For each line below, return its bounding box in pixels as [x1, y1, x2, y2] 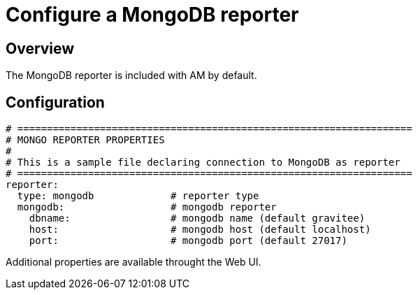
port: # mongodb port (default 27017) [29, 235, 347, 247]
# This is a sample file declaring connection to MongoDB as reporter [6, 157, 401, 168]
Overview [6, 39, 75, 57]
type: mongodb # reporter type [17, 190, 259, 202]
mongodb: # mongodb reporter [17, 201, 277, 213]
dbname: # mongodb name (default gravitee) [29, 213, 366, 224]
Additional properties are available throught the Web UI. [6, 256, 261, 268]
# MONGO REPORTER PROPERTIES [6, 134, 165, 146]
